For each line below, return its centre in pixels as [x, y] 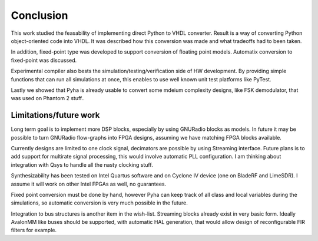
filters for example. [34, 230]
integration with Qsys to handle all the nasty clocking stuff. [82, 164]
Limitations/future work [55, 115]
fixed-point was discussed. [44, 60]
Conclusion [39, 15]
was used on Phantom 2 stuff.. [48, 98]
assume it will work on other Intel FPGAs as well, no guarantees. [89, 184]
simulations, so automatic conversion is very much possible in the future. [100, 203]
